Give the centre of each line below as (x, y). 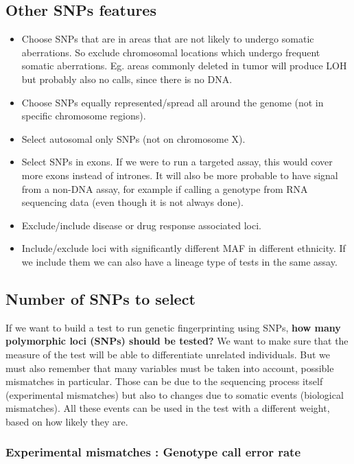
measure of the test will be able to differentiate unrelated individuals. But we (168, 354)
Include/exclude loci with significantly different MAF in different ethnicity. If (184, 248)
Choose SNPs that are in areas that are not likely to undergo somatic (168, 39)
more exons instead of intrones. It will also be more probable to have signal (180, 175)
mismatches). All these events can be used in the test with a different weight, (168, 408)
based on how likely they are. (67, 421)
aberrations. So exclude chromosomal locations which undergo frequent (171, 52)
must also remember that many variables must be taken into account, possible (170, 368)
